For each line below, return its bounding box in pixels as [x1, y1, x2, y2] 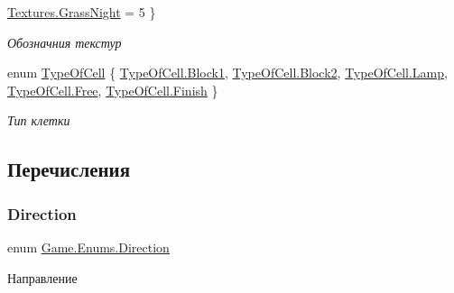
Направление [7, 268, 78, 287]
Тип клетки [7, 111, 70, 130]
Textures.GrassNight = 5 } [7, 3, 156, 21]
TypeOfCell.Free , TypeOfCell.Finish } [7, 80, 218, 99]
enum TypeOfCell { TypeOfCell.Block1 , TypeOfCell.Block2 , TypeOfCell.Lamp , [7, 63, 448, 82]
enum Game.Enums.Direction [7, 237, 170, 256]
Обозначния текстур [7, 32, 122, 51]
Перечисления [7, 155, 131, 183]
